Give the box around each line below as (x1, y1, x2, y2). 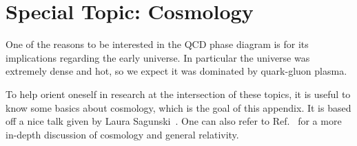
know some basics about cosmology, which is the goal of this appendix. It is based (6, 100, 351, 114)
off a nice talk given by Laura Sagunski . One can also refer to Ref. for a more (6, 114, 342, 128)
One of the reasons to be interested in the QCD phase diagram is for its (6, 37, 309, 51)
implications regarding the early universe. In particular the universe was (6, 50, 310, 64)
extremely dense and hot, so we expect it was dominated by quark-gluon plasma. (6, 64, 347, 78)
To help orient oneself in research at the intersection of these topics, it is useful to (6, 86, 351, 101)
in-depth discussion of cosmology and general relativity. (6, 127, 239, 141)
